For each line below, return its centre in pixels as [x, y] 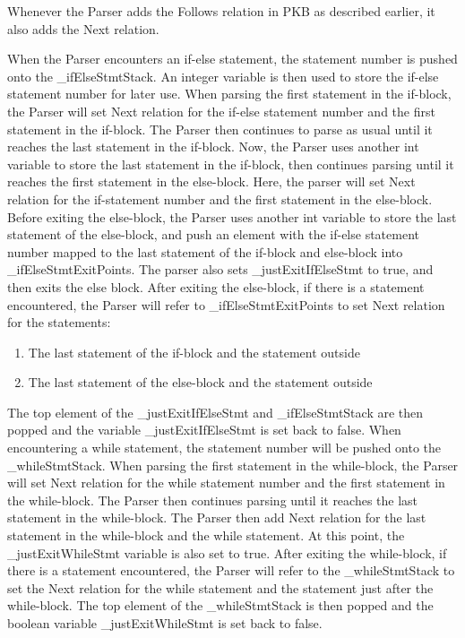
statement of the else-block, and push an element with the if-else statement [213, 234]
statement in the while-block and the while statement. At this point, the [206, 535]
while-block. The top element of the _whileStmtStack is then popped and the [220, 605]
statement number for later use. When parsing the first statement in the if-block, [229, 94]
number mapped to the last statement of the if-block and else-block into [205, 251]
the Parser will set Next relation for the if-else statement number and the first [221, 111]
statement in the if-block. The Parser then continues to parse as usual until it [220, 129]
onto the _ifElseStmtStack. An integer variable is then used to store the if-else [223, 76]
